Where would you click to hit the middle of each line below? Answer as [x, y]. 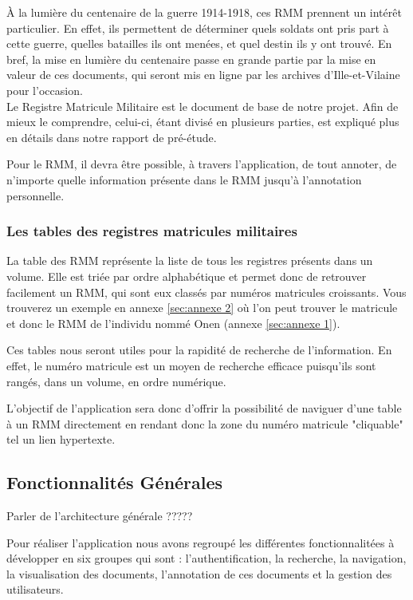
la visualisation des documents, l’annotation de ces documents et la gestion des [199, 573]
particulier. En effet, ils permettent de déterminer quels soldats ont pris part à [198, 28]
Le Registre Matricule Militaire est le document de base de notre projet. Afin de [203, 106]
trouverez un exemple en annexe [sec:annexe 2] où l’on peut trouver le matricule [202, 308]
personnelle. [35, 195]
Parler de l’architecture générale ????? [100, 516]
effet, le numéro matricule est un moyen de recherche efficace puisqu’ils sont [191, 365]
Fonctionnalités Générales [115, 482]
